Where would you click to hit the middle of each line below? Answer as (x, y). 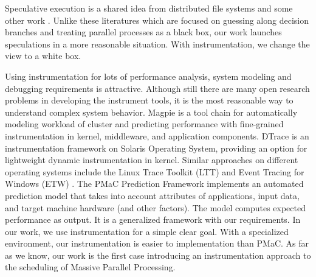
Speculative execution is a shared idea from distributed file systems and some (149, 8)
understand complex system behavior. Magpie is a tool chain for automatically (151, 112)
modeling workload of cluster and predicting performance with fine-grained (144, 124)
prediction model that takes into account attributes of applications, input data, (152, 195)
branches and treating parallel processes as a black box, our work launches (143, 32)
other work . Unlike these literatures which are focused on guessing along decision (157, 20)
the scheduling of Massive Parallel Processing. (90, 267)
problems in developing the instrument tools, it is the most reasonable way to (149, 100)
